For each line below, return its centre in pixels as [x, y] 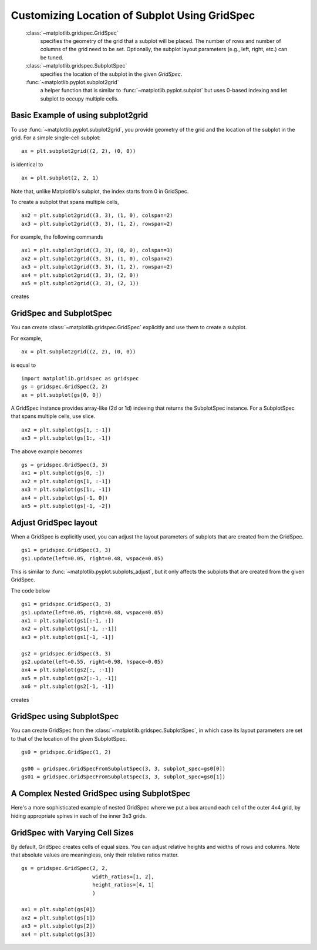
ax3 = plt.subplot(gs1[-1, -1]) [68, 637]
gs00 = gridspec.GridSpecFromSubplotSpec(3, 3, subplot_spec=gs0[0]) [124, 769]
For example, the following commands [57, 237]
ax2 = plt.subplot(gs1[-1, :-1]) [69, 629]
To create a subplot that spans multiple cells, [65, 202]
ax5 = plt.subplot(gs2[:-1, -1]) [69, 678]
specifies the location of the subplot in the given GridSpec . [111, 74]
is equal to [23, 365]
